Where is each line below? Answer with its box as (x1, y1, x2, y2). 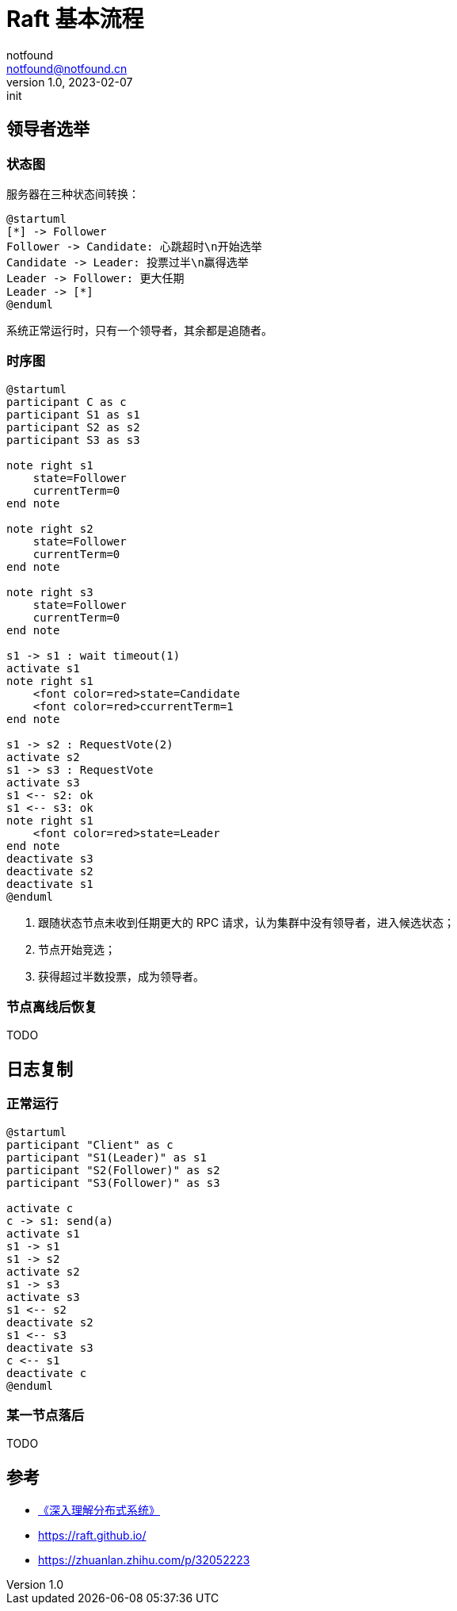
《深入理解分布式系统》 (38, 1503, 160, 1517)
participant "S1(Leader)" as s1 (6, 1150, 207, 1164)
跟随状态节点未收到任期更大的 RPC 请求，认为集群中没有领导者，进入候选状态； (38, 915, 455, 929)
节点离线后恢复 (6, 999, 97, 1016)
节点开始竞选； (38, 942, 116, 956)
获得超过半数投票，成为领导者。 (38, 969, 204, 983)
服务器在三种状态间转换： (6, 186, 139, 201)
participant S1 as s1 (6, 408, 140, 421)
